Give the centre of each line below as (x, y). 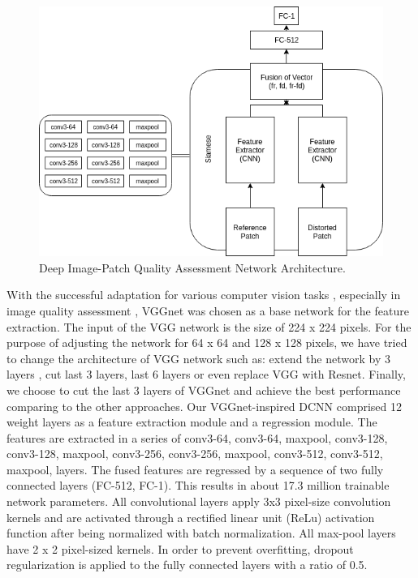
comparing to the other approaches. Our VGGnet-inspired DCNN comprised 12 (204, 406)
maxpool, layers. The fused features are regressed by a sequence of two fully (195, 469)
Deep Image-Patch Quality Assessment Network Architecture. (192, 267)
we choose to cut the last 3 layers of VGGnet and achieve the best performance (204, 390)
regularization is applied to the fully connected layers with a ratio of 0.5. (187, 565)
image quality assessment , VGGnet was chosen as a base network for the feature (208, 310)
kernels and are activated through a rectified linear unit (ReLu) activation (191, 517)
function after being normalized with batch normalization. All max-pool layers (201, 533)
